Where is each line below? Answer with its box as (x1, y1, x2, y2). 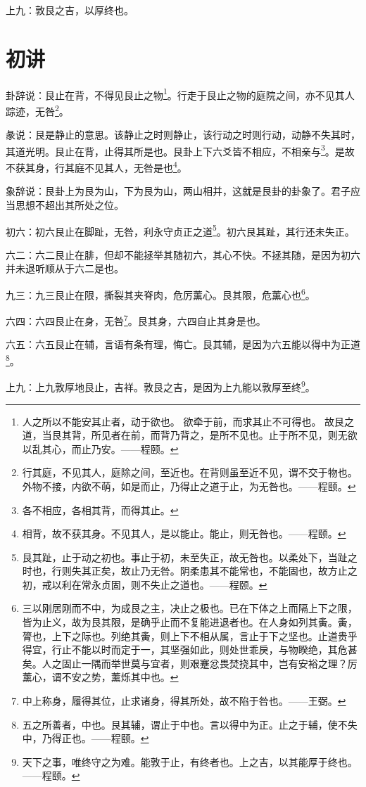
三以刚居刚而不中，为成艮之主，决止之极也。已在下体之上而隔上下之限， (22, 601, 358, 615)
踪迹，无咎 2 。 (6, 101, 69, 118)
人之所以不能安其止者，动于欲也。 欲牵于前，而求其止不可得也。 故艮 (22, 414, 345, 428)
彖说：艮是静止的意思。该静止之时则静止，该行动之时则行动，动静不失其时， (6, 127, 360, 142)
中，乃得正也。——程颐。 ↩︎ (22, 731, 149, 746)
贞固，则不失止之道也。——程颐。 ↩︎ (101, 577, 267, 591)
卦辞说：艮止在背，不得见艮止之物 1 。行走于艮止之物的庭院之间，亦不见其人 (6, 85, 355, 102)
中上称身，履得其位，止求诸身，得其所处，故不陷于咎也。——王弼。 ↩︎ (22, 693, 346, 708)
